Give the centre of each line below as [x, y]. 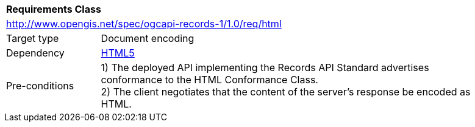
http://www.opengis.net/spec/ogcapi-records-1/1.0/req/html [144, 24]
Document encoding [148, 38]
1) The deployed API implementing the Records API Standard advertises [265, 67]
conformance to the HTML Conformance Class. [209, 80]
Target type [33, 38]
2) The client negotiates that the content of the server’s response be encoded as [286, 92]
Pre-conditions [40, 86]
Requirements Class [54, 9]
